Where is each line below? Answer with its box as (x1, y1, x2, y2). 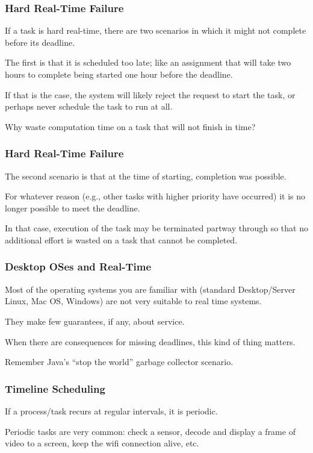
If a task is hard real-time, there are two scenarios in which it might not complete (5, 24, 306, 37)
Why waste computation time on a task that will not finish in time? (5, 120, 256, 133)
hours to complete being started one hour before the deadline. (5, 68, 233, 80)
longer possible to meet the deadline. (5, 201, 140, 214)
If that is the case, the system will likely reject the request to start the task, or (5, 88, 296, 101)
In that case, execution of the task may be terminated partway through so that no (5, 222, 308, 234)
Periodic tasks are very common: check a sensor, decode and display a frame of (5, 425, 296, 437)
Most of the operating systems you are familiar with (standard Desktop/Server (5, 283, 296, 295)
